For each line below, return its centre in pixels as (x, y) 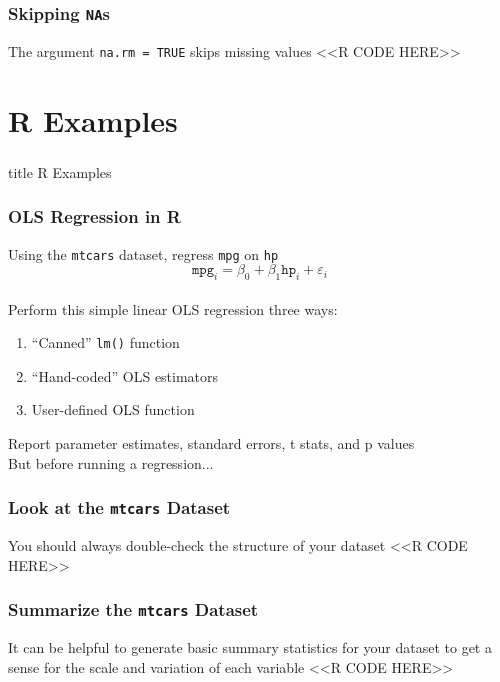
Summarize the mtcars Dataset (133, 609)
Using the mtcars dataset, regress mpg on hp (143, 253)
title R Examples (60, 171)
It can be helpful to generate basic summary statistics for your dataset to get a (250, 646)
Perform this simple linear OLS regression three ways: (173, 308)
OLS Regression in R (94, 216)
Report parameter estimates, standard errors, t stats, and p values (211, 443)
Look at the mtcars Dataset (119, 507)
